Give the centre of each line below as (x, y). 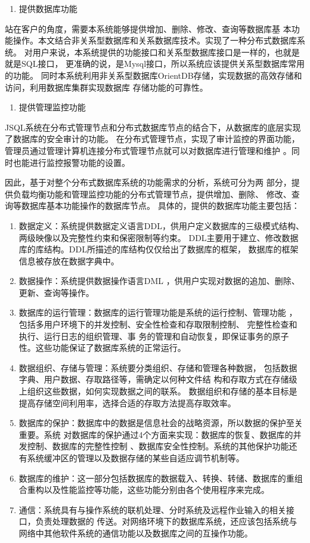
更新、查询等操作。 (56, 292)
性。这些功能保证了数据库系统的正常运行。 (102, 348)
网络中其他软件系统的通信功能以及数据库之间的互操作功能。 (136, 533)
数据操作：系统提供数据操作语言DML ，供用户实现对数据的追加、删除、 (159, 281)
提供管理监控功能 (52, 107)
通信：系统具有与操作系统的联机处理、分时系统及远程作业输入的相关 (152, 509)
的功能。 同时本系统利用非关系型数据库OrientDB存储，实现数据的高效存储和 (154, 75)
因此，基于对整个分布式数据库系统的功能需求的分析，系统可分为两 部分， (148, 182)
